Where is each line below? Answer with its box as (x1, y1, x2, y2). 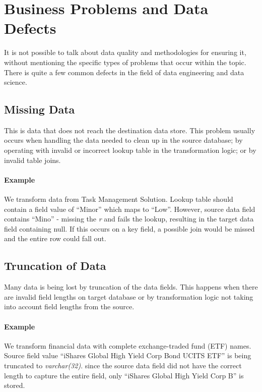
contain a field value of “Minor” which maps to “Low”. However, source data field (4, 203, 255, 214)
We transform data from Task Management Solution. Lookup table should (4, 194, 233, 204)
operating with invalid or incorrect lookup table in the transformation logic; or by (4, 145, 256, 155)
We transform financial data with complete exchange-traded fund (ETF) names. (4, 340, 251, 351)
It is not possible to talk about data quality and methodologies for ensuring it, (4, 47, 246, 58)
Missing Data (4, 101, 75, 117)
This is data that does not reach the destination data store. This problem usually (4, 125, 255, 135)
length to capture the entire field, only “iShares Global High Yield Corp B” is (4, 370, 244, 380)
